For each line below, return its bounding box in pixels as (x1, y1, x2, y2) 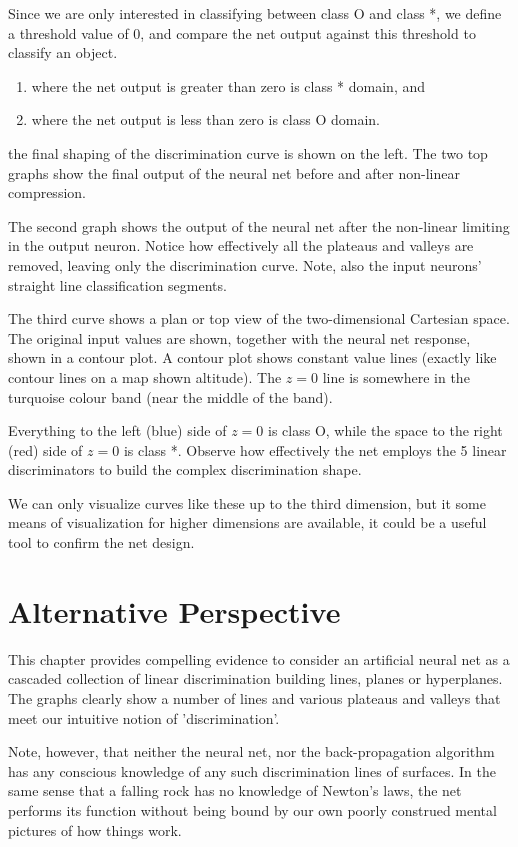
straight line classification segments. (8, 274, 227, 295)
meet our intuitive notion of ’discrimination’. (8, 707, 280, 728)
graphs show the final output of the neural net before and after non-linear (8, 162, 460, 183)
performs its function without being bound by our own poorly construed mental (8, 799, 497, 820)
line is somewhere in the (322, 366, 470, 387)
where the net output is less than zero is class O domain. (31, 109, 380, 130)
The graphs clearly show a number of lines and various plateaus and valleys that (8, 687, 501, 708)
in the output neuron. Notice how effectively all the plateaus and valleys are (8, 235, 474, 256)
